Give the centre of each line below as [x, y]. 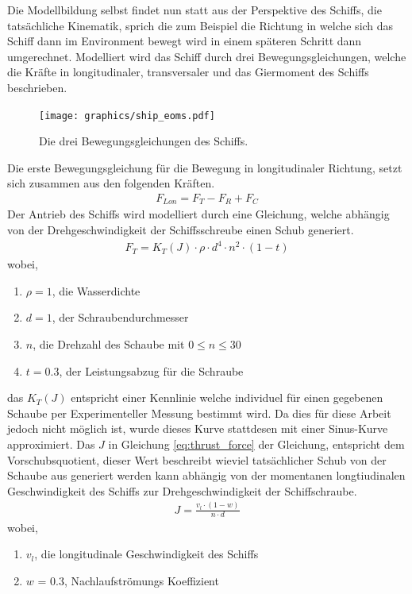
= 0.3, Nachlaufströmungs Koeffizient [128, 580]
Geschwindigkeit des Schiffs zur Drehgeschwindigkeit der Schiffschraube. [182, 490]
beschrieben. [37, 87]
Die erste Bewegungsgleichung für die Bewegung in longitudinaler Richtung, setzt [205, 167]
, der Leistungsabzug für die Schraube [151, 370]
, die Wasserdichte [96, 290]
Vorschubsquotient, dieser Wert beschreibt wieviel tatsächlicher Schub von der [197, 459]
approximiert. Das [51, 444]
